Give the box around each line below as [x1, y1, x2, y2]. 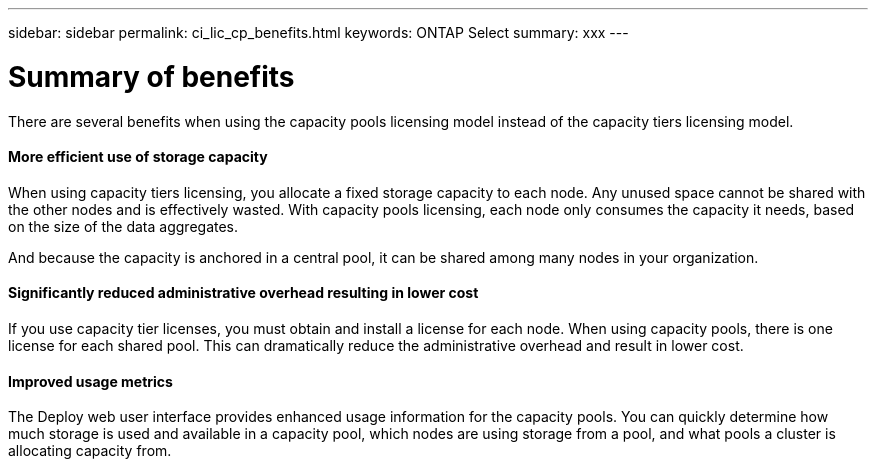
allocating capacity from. [8, 442, 172, 460]
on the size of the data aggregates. [8, 217, 239, 235]
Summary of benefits [8, 59, 295, 94]
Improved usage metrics [8, 372, 173, 390]
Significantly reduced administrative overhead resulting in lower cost [8, 284, 479, 302]
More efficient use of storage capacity [8, 148, 268, 166]
